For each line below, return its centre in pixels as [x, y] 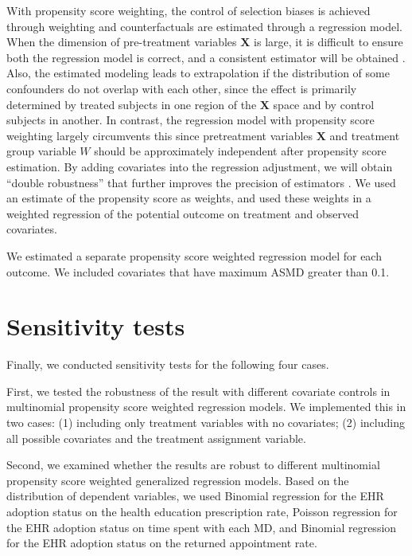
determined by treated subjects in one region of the [132, 104]
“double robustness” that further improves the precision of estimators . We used [201, 182]
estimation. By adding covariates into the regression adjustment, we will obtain [200, 166]
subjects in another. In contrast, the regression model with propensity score [190, 120]
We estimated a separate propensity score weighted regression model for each [194, 255]
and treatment [365, 135]
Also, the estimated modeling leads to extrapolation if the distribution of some [198, 73]
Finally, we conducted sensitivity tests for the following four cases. [168, 364]
